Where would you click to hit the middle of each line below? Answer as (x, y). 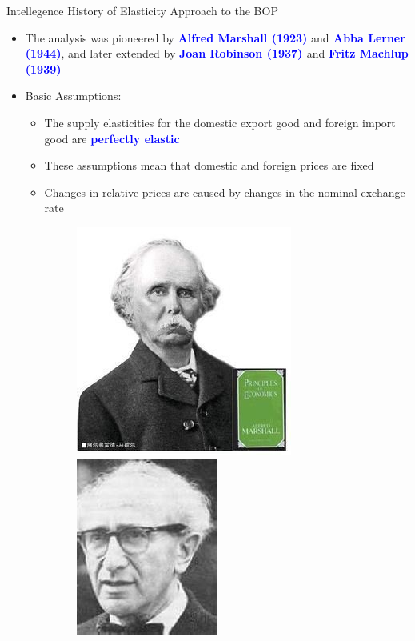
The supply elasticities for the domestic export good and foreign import (220, 122)
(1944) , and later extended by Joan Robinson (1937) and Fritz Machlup (217, 53)
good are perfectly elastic (112, 138)
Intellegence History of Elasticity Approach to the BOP (142, 10)
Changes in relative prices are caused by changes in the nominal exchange (225, 192)
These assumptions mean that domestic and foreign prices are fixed (209, 165)
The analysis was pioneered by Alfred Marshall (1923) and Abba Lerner (215, 37)
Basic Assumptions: (73, 96)
